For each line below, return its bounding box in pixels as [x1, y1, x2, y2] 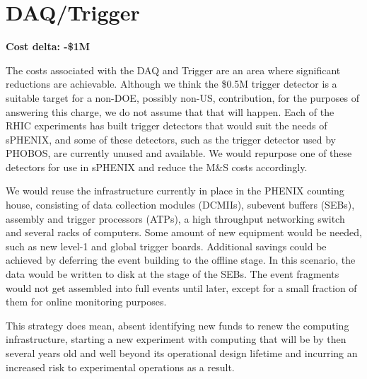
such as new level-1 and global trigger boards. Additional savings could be [6, 238, 327, 253]
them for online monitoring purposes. [6, 294, 167, 309]
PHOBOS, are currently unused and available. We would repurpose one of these [6, 146, 352, 161]
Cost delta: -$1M [6, 39, 91, 54]
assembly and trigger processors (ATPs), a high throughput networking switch [6, 211, 345, 226]
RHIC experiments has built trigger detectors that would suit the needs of [6, 118, 327, 133]
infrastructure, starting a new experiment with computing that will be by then [6, 332, 346, 346]
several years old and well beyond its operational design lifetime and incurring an [6, 346, 358, 360]
